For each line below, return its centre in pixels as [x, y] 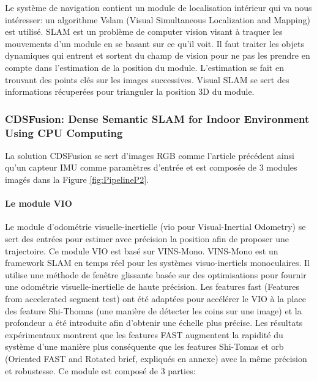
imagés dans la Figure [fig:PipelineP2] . [77, 179]
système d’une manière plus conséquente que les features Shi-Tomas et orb [144, 346]
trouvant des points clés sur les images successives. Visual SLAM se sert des [147, 79]
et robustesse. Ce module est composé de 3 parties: [100, 370]
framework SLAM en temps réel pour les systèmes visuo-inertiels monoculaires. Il [157, 263]
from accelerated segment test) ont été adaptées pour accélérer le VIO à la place [155, 299]
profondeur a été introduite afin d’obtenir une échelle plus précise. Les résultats [154, 323]
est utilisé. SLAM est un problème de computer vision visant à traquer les [144, 31]
